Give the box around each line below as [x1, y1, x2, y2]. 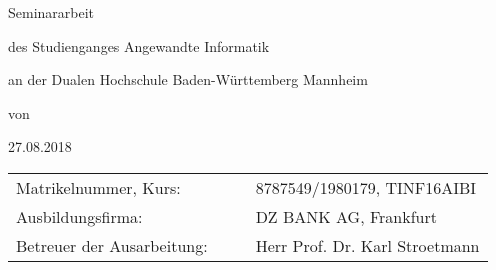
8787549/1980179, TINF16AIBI [255, 175, 477, 199]
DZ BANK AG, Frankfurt [255, 204, 437, 228]
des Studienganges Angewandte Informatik [8, 35, 270, 56]
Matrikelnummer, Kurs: [16, 175, 181, 199]
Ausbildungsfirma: [16, 204, 143, 228]
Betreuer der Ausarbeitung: [16, 233, 208, 257]
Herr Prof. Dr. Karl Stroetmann [255, 233, 480, 257]
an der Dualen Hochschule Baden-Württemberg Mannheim [8, 69, 368, 90]
